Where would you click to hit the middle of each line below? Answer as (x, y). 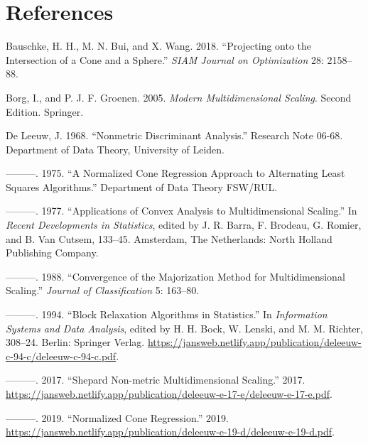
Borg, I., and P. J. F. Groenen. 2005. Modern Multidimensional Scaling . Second (179, 97)
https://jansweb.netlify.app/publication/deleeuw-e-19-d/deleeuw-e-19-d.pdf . (171, 432)
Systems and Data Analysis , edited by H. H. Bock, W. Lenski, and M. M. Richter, (184, 328)
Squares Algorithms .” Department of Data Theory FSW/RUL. (142, 186)
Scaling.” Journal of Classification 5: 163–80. (103, 290)
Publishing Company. (52, 253)
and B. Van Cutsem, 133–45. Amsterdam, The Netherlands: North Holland (169, 238)
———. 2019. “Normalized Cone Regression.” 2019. (117, 417)
